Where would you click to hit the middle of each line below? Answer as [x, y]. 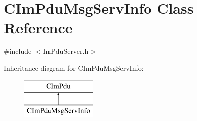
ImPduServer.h [66, 51]
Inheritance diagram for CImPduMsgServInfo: [74, 67]
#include [18, 51]
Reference [38, 27]
